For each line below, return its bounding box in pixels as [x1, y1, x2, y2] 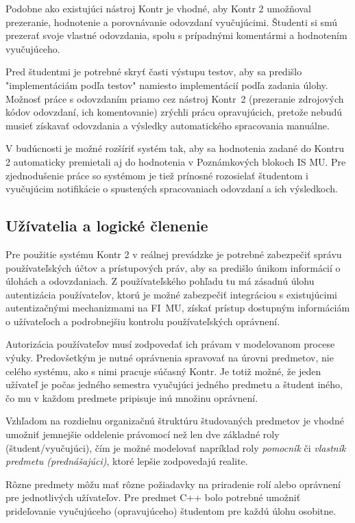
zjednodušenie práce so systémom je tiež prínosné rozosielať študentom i [5, 168, 308, 182]
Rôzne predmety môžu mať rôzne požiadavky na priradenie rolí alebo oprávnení [5, 476, 341, 491]
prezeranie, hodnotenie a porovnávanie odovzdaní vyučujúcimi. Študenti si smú [5, 14, 338, 29]
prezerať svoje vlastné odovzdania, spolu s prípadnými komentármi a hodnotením [5, 28, 347, 42]
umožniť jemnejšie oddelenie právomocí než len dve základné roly [5, 427, 280, 442]
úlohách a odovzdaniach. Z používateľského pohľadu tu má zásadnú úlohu [5, 274, 315, 288]
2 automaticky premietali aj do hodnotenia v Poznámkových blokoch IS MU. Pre [5, 154, 346, 168]
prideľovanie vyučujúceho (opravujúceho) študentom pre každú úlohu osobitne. [5, 504, 336, 518]
